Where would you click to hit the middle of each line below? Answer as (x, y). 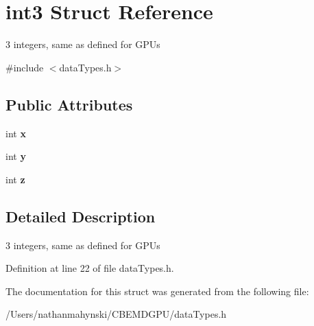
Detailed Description (81, 216)
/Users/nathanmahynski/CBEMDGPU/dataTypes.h (116, 314)
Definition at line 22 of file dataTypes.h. (90, 268)
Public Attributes (69, 104)
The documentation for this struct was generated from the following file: (157, 291)
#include (25, 67)
